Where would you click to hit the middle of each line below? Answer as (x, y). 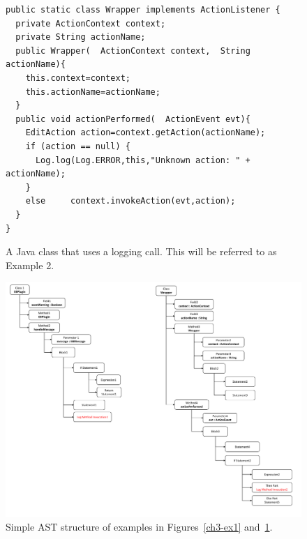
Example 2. (30, 265)
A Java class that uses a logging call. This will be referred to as (141, 251)
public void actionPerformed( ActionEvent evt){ (133, 119)
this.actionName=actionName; (93, 92)
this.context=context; (78, 78)
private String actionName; (81, 37)
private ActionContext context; (91, 23)
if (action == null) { (78, 146)
